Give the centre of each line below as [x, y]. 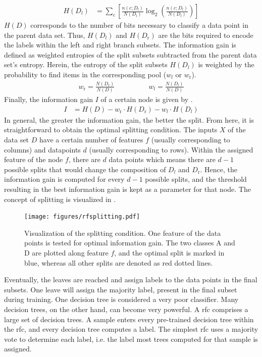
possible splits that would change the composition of [85, 169]
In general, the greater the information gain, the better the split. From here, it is [129, 119]
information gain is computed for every [64, 179]
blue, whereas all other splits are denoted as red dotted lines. [119, 262]
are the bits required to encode [206, 35]
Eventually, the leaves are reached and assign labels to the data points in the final [131, 279]
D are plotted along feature [66, 253]
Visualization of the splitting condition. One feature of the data [123, 233]
